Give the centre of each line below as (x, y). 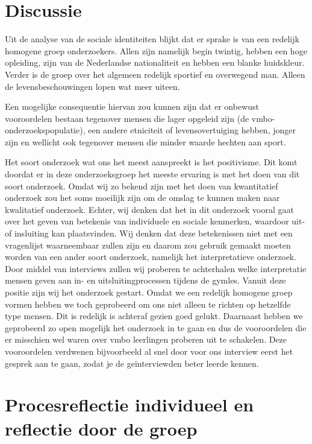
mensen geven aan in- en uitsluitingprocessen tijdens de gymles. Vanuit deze (145, 280)
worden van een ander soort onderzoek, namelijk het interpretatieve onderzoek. (151, 257)
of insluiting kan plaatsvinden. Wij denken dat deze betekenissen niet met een (149, 233)
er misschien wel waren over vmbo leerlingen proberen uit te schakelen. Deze (146, 339)
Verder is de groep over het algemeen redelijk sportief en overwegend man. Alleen (155, 74)
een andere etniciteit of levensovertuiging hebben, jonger (192, 130)
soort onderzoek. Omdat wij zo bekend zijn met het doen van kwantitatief (142, 186)
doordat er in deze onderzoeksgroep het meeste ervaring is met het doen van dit (152, 174)
